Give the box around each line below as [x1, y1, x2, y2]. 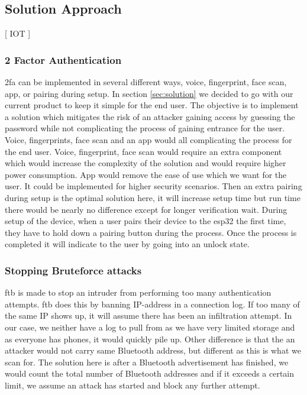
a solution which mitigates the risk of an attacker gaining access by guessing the [5, 110, 295, 122]
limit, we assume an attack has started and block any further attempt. [5, 378, 260, 391]
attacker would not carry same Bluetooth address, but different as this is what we [5, 344, 301, 357]
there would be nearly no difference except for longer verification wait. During [5, 203, 287, 215]
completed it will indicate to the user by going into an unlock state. [5, 238, 250, 250]
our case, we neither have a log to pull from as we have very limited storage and [5, 320, 295, 333]
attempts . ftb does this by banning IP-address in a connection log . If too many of [5, 297, 300, 310]
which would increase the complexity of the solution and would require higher [5, 157, 286, 169]
